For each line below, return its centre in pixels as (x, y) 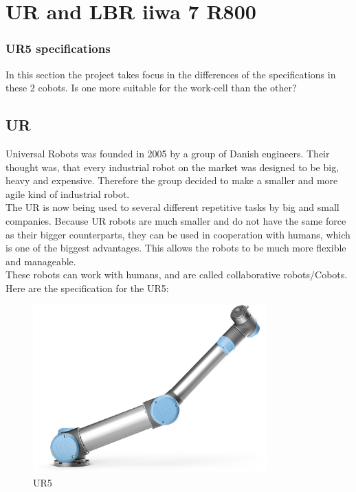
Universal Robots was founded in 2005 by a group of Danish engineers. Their (168, 153)
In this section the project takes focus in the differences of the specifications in (171, 74)
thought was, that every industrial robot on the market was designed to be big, (173, 167)
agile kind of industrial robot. (68, 193)
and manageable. (41, 261)
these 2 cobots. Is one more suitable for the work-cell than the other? (151, 88)
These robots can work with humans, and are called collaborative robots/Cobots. (177, 275)
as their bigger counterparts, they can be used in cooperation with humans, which (178, 234)
